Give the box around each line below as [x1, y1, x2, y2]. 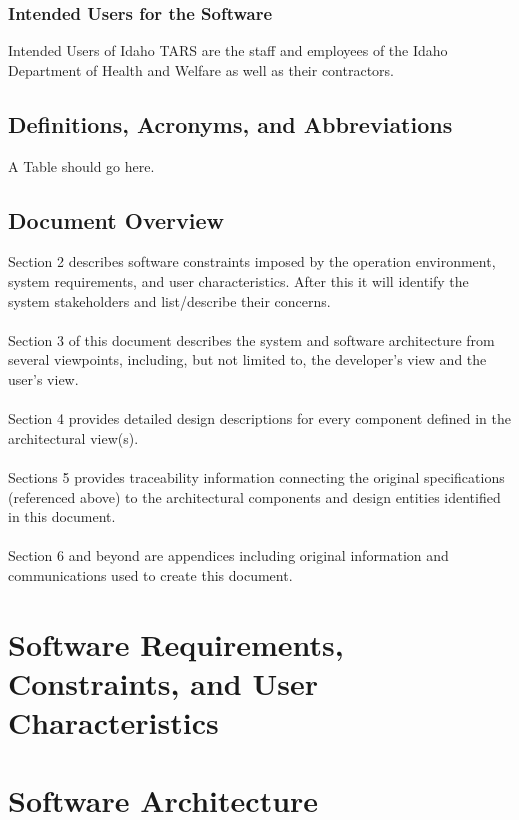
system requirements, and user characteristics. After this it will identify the [8, 271, 469, 291]
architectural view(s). [8, 427, 139, 448]
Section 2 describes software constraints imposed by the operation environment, [8, 251, 496, 272]
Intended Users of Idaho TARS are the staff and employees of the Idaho [8, 40, 448, 61]
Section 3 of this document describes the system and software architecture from [8, 329, 495, 350]
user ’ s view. [8, 368, 79, 389]
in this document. [8, 506, 116, 527]
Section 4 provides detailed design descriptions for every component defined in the [8, 408, 511, 429]
